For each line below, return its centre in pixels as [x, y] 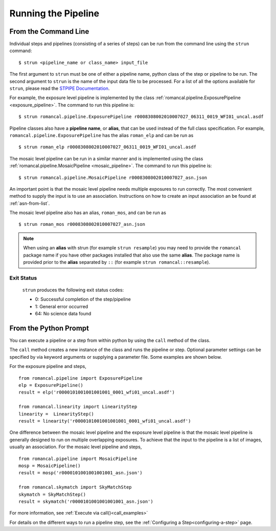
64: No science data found [63, 314]
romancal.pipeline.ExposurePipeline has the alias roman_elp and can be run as [101, 135]
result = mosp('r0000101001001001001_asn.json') [80, 473]
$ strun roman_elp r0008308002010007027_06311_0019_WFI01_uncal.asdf [108, 147]
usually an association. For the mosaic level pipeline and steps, [76, 447]
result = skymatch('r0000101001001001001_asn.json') [86, 501]
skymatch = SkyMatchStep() [52, 494]
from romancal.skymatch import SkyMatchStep [75, 487]
